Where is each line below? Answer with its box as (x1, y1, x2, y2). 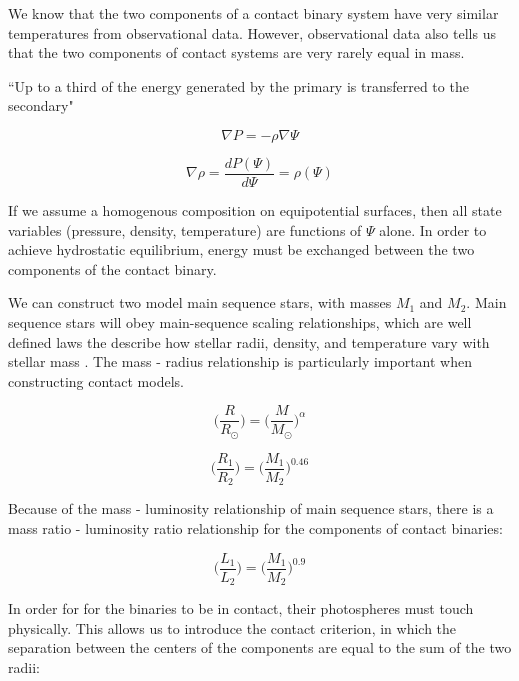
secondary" (8, 95, 74, 116)
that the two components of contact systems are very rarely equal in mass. (8, 42, 465, 63)
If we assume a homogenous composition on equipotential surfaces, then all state (8, 200, 502, 221)
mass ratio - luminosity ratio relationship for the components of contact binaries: (8, 518, 503, 538)
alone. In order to (379, 219, 487, 240)
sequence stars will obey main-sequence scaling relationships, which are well (8, 312, 472, 332)
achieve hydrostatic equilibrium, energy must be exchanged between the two (8, 239, 475, 260)
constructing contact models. (8, 370, 184, 391)
